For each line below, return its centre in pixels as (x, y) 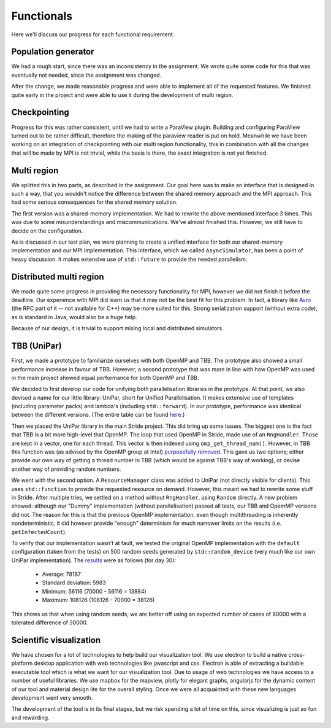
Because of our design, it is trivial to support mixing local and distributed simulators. (117, 328)
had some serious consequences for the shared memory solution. (94, 202)
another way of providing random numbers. (66, 469)
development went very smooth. (52, 697)
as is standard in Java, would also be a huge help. (74, 317)
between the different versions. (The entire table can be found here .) (98, 415)
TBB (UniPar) (36, 346)
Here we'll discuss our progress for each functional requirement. (93, 34)
